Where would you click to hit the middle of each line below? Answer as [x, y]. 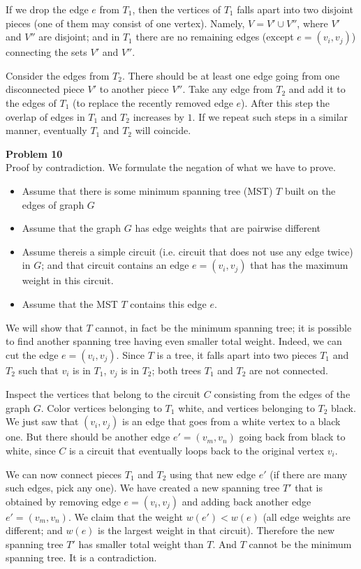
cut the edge [32, 354]
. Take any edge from [228, 89]
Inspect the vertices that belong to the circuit [103, 394]
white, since [31, 450]
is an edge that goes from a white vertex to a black [231, 421]
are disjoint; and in [79, 37]
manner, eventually [46, 130]
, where [312, 23]
